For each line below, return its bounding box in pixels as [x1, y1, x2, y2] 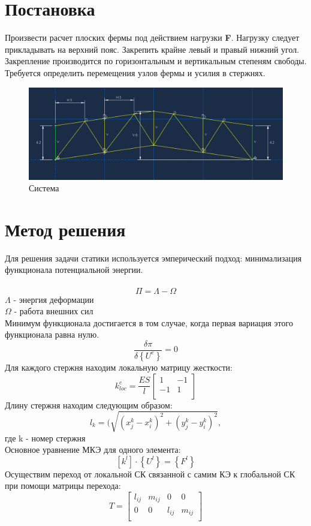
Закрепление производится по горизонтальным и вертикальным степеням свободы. [5, 55, 307, 67]
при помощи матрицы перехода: [5, 479, 121, 492]
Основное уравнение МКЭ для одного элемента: [5, 443, 181, 456]
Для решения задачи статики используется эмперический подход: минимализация [5, 251, 302, 264]
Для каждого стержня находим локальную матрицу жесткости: [5, 360, 233, 373]
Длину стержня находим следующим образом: [5, 398, 173, 411]
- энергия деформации [13, 293, 94, 305]
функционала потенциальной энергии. [5, 263, 143, 276]
